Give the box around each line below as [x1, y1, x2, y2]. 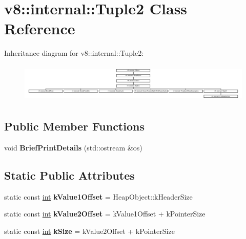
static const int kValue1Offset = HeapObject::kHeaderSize [4, 191, 193, 202]
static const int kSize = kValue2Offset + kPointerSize [4, 226, 175, 236]
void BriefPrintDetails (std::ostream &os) [4, 142, 142, 153]
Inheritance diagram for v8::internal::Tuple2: [4, 48, 144, 58]
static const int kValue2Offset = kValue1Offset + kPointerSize [4, 208, 206, 219]
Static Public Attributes [4, 167, 135, 183]
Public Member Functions [4, 118, 145, 134]
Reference [4, 18, 75, 39]
